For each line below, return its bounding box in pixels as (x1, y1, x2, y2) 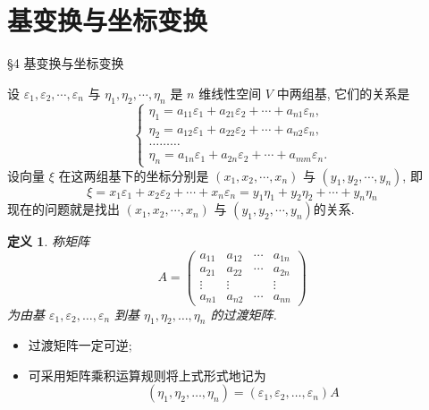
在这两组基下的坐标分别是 (58, 166, 209, 184)
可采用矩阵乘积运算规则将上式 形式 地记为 (28, 365, 266, 384)
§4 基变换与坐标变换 (7, 54, 124, 73)
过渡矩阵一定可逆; (28, 336, 132, 354)
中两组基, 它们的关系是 (276, 83, 410, 102)
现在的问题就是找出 (7, 200, 120, 218)
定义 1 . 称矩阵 (7, 232, 89, 251)
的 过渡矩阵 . (210, 304, 277, 323)
